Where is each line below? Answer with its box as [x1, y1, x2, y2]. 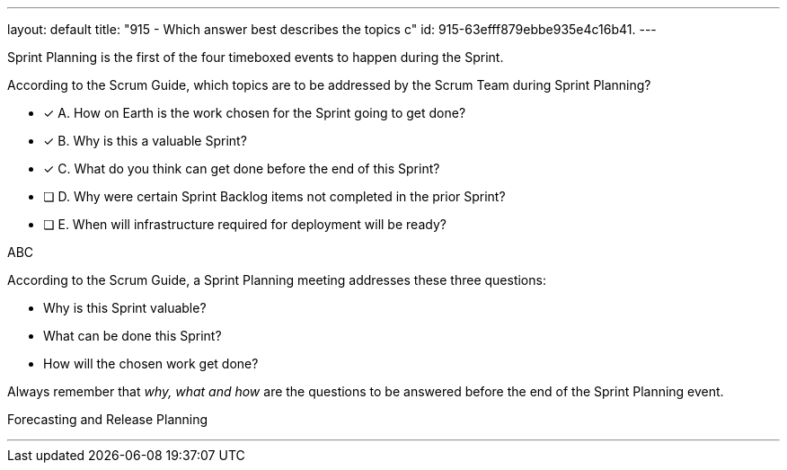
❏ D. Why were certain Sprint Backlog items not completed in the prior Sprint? [43, 189, 506, 204]
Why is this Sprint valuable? [43, 300, 207, 315]
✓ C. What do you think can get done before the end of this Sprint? [43, 161, 440, 176]
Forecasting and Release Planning [7, 412, 208, 427]
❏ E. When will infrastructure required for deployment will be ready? [43, 217, 447, 232]
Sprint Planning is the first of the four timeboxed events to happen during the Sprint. [7, 49, 504, 65]
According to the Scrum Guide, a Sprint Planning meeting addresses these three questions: [7, 272, 546, 288]
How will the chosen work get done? [43, 356, 259, 371]
